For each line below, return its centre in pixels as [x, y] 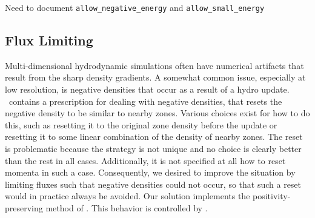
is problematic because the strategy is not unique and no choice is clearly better [153, 149]
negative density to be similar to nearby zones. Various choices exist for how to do [157, 113]
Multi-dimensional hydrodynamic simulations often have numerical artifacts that [154, 65]
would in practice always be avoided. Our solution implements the [128, 196]
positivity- [272, 196]
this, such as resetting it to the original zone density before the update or [141, 124]
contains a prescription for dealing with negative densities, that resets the [145, 101]
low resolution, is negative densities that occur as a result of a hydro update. [147, 89]
